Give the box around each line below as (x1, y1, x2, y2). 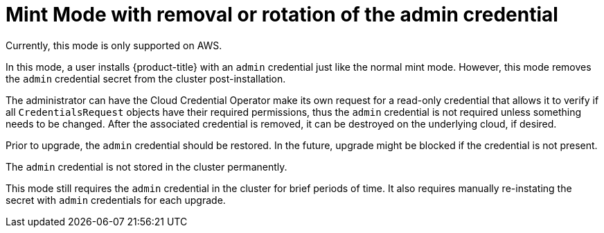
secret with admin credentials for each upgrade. (6, 193, 226, 206)
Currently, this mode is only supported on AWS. (6, 39, 222, 51)
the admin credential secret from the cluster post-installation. (6, 72, 286, 85)
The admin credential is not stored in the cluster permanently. (6, 160, 287, 173)
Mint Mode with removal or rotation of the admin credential (6, 3, 558, 26)
